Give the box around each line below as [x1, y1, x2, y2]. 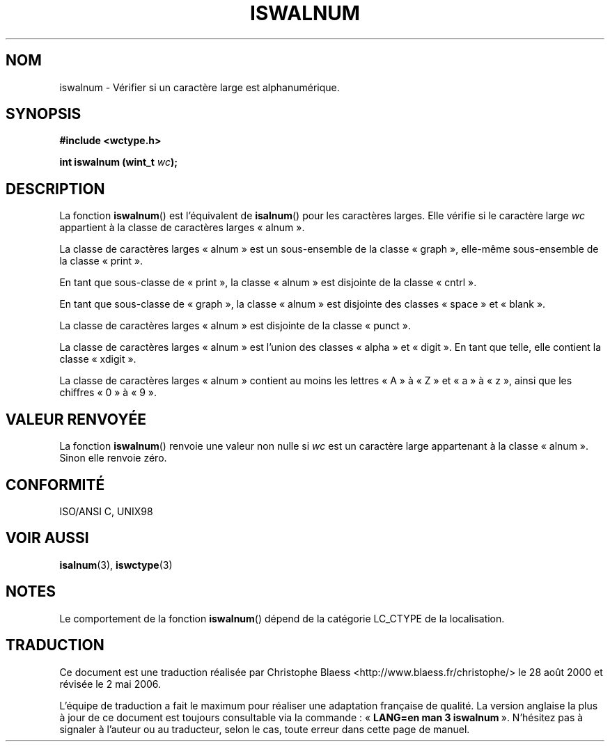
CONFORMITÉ [6, 475, 105, 494]
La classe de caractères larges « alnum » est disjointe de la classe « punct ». [59, 320, 412, 332]
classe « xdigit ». [59, 353, 136, 365]
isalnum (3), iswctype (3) [59, 558, 173, 571]
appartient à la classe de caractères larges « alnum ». [59, 221, 305, 234]
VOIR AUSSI [6, 529, 89, 547]
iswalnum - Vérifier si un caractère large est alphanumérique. [59, 81, 340, 93]
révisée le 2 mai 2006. [59, 677, 162, 690]
